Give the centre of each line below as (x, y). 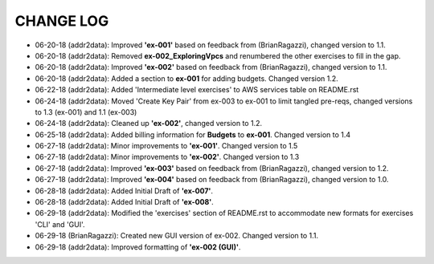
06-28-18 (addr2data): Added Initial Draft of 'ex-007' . (124, 191)
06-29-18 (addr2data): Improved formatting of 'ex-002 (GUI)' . (138, 247)
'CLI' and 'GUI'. (60, 224)
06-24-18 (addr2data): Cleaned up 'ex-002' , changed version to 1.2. (149, 124)
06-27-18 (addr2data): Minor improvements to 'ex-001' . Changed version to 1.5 (166, 146)
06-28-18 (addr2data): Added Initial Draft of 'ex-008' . (125, 202)
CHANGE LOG (62, 21)
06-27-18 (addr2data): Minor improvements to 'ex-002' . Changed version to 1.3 (167, 157)
